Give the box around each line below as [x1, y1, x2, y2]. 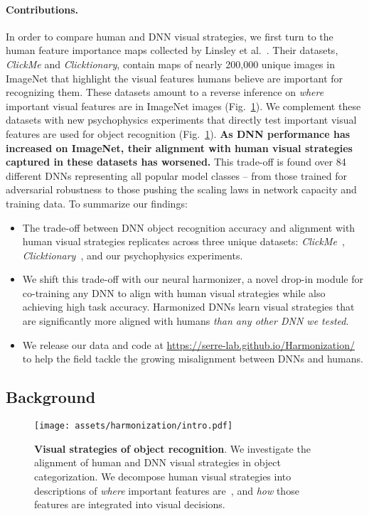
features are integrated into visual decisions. [34, 497, 225, 512]
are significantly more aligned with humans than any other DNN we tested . [22, 313, 349, 328]
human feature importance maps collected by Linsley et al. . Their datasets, [6, 43, 338, 58]
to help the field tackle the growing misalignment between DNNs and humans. [22, 351, 363, 366]
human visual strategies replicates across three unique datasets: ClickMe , [22, 234, 345, 249]
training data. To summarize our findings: [6, 195, 188, 210]
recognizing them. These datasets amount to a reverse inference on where [6, 85, 324, 100]
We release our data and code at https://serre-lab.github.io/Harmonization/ [22, 337, 355, 352]
